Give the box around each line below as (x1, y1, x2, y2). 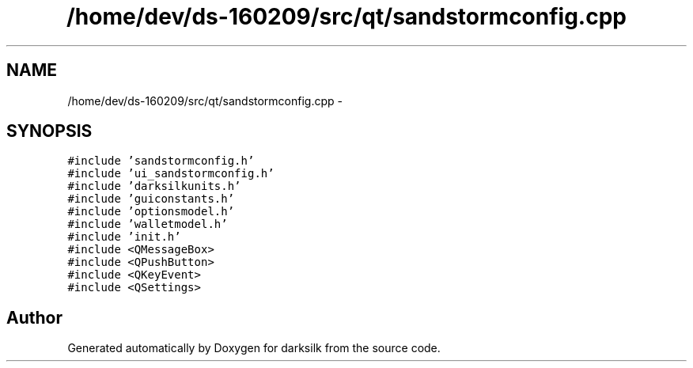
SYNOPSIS (6, 121, 93, 142)
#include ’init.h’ (67, 230, 181, 244)
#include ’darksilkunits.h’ (67, 180, 241, 193)
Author (6, 307, 62, 328)
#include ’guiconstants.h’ (67, 192, 235, 206)
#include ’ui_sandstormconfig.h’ (67, 167, 275, 180)
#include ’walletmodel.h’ (67, 218, 228, 231)
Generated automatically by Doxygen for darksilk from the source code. (67, 341, 441, 355)
